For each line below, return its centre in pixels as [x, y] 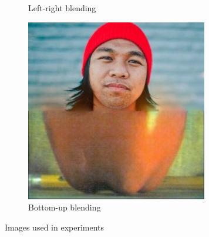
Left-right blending [62, 8]
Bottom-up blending [65, 207]
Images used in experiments [55, 227]
